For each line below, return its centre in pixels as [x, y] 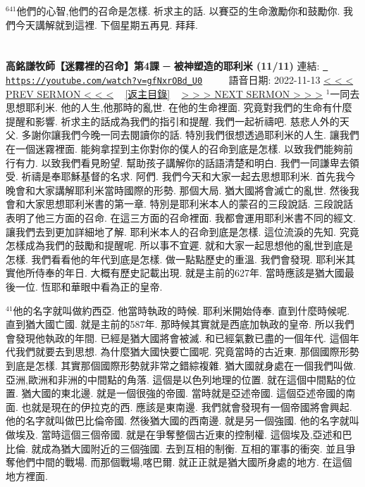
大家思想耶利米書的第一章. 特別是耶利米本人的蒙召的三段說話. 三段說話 [189, 204]
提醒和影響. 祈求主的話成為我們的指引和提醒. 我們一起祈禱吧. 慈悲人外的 [173, 121]
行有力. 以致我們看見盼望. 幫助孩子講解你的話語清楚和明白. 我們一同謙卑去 [178, 162]
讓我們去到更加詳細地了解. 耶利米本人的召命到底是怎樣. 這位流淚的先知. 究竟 [182, 231]
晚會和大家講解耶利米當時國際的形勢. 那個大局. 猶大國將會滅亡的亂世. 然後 [178, 190]
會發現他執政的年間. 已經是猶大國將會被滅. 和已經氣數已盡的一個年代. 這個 [178, 337]
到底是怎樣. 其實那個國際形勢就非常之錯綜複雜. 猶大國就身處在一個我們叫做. [181, 365]
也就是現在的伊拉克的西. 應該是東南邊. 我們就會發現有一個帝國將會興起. [187, 406]
